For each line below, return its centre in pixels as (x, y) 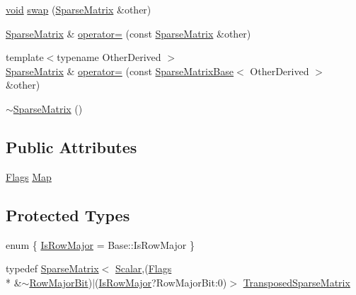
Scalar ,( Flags (143, 268)
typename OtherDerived (109, 57)
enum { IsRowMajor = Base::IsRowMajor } (100, 244)
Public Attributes (71, 146)
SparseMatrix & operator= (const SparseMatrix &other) (128, 33)
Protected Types (68, 215)
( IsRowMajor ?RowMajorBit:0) (161, 282)
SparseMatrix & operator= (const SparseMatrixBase (120, 71)
